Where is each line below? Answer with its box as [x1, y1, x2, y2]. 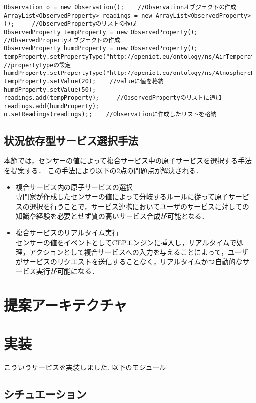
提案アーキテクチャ [4, 295, 128, 315]
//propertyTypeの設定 [4, 61, 71, 69]
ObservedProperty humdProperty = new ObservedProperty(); [4, 45, 198, 52]
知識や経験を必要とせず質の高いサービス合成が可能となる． [15, 211, 209, 221]
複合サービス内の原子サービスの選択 [15, 182, 133, 192]
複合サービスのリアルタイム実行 [15, 227, 119, 237]
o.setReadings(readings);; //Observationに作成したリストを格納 [4, 110, 217, 118]
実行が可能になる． [36, 266, 98, 276]
